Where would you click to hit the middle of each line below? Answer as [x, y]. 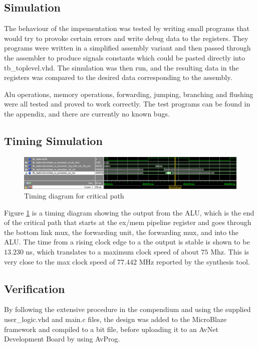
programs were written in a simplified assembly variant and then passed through [127, 48]
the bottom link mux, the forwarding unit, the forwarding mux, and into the [121, 232]
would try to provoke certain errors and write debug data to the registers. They [126, 38]
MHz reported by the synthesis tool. [194, 261]
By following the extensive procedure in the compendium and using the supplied [127, 309]
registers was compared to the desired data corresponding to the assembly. [118, 77]
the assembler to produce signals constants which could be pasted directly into [124, 57]
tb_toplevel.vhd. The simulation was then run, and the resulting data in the [121, 67]
